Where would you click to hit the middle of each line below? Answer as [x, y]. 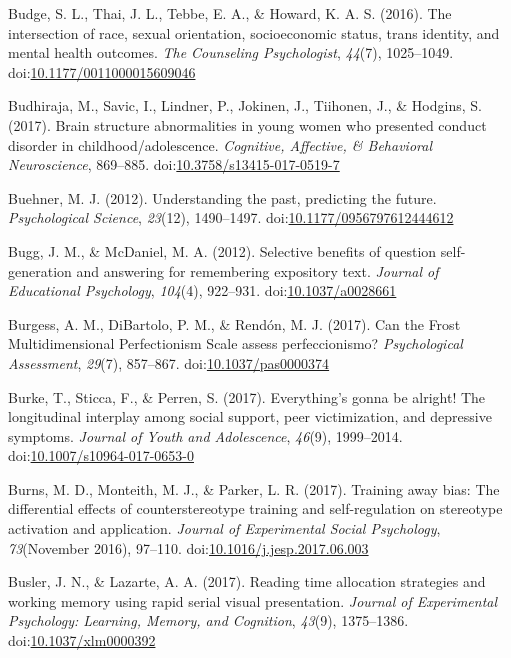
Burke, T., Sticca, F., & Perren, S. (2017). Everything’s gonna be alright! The [247, 396]
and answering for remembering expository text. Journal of [257, 270]
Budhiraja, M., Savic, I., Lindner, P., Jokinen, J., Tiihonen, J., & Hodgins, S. [245, 105]
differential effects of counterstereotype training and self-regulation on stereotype [255, 508]
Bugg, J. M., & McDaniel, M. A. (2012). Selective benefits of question [222, 250]
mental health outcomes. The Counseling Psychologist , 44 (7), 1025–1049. [231, 52]
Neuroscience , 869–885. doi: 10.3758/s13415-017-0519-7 [174, 164]
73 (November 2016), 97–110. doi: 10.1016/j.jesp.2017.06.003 [188, 547]
